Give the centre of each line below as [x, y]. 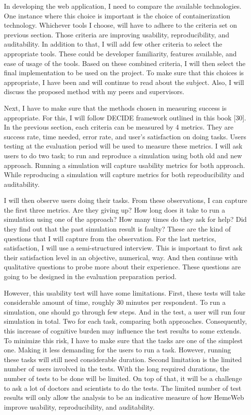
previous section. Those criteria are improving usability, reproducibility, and [117, 34]
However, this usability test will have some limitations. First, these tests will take [125, 292]
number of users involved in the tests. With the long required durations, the [117, 369]
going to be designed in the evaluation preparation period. [90, 276]
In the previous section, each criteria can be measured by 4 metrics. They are [119, 127]
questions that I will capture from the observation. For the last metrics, [110, 238]
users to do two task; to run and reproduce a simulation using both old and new [123, 155]
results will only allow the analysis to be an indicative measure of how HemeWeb [124, 397]
